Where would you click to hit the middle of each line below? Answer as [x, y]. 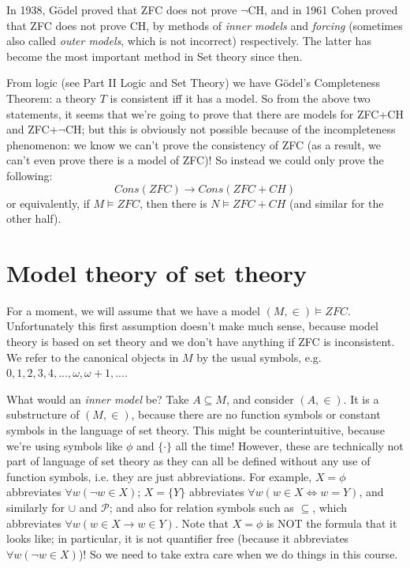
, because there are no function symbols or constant [256, 414]
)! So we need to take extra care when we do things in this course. [238, 553]
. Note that [202, 523]
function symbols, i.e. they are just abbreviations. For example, [159, 476]
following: [30, 175]
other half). [34, 218]
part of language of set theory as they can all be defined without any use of [188, 461]
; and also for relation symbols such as [201, 507]
